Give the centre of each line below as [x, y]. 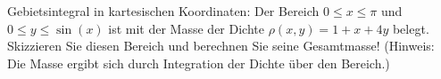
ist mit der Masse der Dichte [186, 28]
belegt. [411, 28]
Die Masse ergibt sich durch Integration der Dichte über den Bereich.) [199, 63]
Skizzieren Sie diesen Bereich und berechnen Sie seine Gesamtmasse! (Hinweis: [221, 46]
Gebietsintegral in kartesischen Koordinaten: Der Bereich [163, 11]
